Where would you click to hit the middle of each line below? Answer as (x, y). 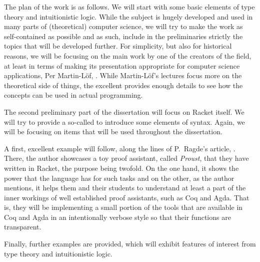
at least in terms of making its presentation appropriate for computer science (122, 65)
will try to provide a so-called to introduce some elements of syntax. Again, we (124, 121)
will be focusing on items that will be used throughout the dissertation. (113, 132)
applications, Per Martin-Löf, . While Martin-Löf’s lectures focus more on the (123, 75)
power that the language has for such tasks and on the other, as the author (119, 178)
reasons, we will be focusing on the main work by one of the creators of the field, (128, 55)
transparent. (23, 227)
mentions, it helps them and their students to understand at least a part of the (125, 188)
